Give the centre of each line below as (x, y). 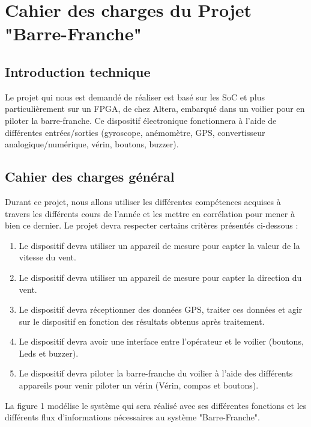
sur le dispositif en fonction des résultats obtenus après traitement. (142, 321)
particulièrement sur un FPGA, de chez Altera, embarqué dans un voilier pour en (155, 109)
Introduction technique (78, 71)
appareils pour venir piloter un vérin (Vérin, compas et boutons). (139, 385)
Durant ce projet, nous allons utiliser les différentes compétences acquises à (143, 201)
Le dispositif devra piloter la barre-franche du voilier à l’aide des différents (156, 373)
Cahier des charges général (90, 177)
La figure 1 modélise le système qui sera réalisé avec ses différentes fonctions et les (156, 405)
